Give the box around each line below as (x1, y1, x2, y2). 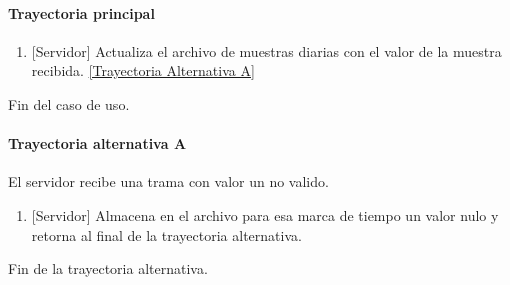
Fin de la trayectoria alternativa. (8, 258, 208, 279)
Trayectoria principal (8, 2, 155, 23)
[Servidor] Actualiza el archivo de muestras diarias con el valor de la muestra (31, 40, 502, 61)
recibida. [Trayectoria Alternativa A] (31, 60, 255, 81)
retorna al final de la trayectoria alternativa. (31, 224, 302, 245)
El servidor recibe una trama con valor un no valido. (8, 171, 329, 192)
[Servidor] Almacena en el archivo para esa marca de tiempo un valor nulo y (31, 204, 499, 225)
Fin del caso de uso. (8, 93, 130, 114)
